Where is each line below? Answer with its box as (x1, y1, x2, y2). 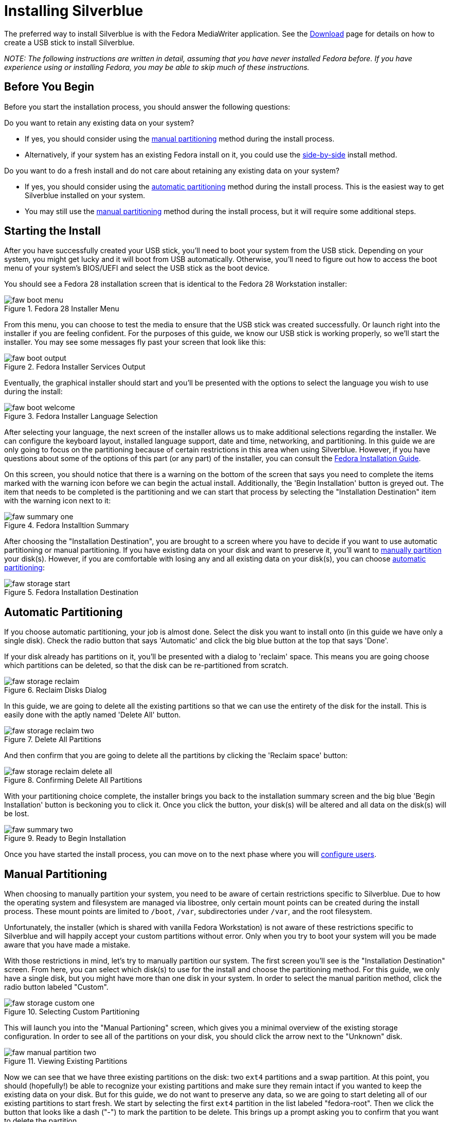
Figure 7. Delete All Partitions (4, 735, 101, 744)
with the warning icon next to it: (4, 496, 111, 505)
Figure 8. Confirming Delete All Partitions (4, 776, 142, 785)
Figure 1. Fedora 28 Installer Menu (4, 304, 119, 313)
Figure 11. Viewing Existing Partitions (4, 1057, 128, 1066)
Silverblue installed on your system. (25, 190, 146, 200)
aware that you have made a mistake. (4, 940, 131, 950)
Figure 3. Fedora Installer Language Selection (4, 412, 158, 421)
